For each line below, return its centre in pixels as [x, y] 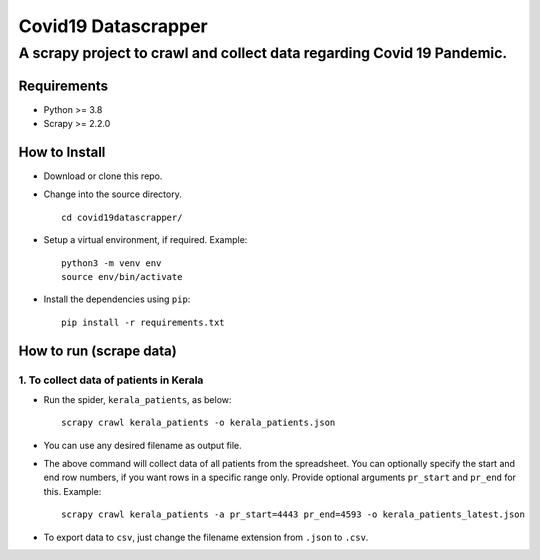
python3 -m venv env [111, 263]
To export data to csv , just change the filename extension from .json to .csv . [206, 537]
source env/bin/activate [122, 276]
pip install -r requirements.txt [143, 322]
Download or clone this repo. [103, 176]
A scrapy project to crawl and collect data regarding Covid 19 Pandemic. [263, 53]
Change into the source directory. [112, 194]
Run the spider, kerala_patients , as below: [137, 399]
